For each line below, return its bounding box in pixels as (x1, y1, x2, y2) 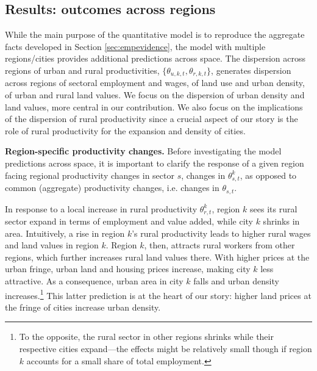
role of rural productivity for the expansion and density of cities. (5, 124, 246, 137)
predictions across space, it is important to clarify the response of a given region (5, 157, 304, 169)
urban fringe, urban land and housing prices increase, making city (5, 262, 251, 275)
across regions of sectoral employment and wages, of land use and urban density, (5, 76, 305, 89)
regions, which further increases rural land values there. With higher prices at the (5, 250, 310, 263)
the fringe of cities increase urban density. (5, 300, 161, 313)
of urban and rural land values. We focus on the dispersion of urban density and (5, 88, 305, 101)
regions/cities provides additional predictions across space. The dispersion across (5, 52, 306, 65)
